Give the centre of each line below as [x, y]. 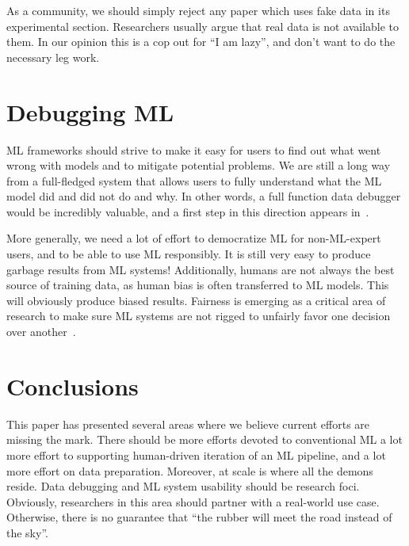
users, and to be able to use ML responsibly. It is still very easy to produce [189, 254]
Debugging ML [90, 111]
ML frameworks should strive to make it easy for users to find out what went [194, 149]
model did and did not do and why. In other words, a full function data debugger [204, 196]
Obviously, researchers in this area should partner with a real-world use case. [193, 501]
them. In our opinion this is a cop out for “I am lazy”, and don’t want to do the [201, 42]
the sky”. [27, 532]
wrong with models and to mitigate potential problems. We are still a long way [199, 165]
